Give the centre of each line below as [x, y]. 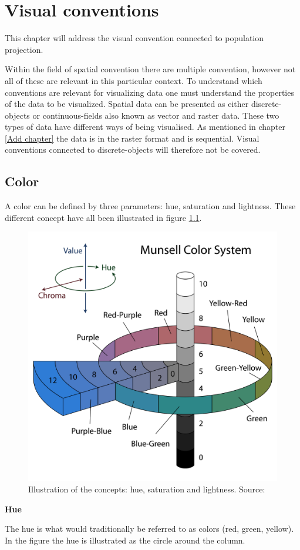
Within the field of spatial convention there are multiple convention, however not [150, 69]
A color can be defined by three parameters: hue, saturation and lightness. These [150, 206]
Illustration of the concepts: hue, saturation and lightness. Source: [147, 489]
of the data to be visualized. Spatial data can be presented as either [127, 104]
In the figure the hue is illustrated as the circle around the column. [125, 540]
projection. [24, 49]
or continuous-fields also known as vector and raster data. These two [156, 115]
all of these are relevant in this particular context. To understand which [134, 80]
